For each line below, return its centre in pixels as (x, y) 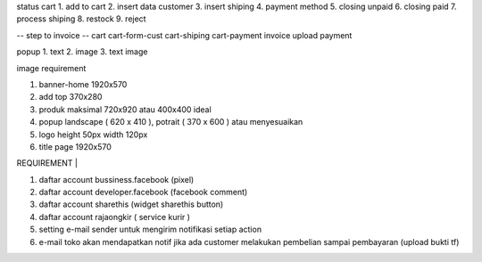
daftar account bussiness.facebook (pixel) (116, 179)
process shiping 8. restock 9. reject (81, 19)
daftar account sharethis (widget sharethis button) (131, 204)
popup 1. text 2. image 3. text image (82, 52)
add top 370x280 (71, 97)
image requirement (51, 68)
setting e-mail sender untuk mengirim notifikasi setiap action (150, 229)
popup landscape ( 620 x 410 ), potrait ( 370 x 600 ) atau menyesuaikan (171, 122)
